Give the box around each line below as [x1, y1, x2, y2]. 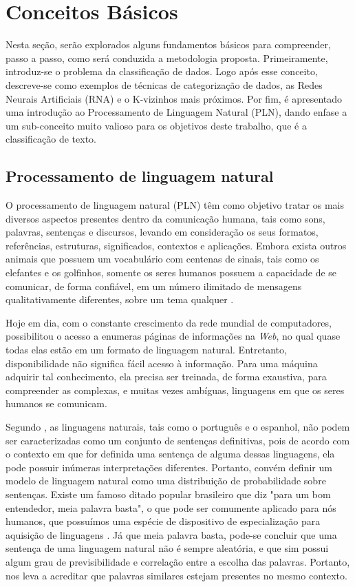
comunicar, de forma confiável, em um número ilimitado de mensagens [6, 278, 302, 293]
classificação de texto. [6, 132, 96, 146]
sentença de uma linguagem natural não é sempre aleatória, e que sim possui [6, 541, 329, 555]
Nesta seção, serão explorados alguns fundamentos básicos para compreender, [6, 37, 331, 52]
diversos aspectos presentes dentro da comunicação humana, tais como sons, [6, 211, 325, 225]
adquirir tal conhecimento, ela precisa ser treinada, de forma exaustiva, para [6, 369, 327, 384]
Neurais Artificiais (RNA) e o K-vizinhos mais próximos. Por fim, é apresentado [6, 91, 343, 105]
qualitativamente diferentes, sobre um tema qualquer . [6, 292, 234, 307]
